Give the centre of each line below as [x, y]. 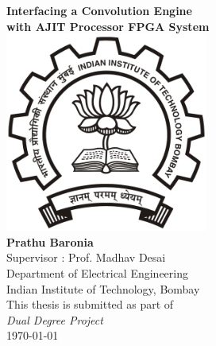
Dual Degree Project [55, 319]
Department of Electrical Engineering [97, 272]
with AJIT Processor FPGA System [108, 26]
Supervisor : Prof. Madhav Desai [86, 257]
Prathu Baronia [50, 241]
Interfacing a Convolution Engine [99, 10]
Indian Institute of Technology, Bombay [103, 288]
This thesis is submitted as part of [90, 304]
